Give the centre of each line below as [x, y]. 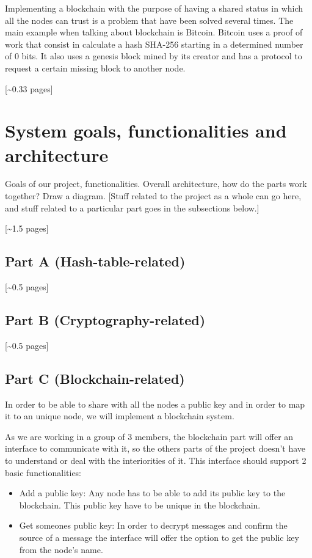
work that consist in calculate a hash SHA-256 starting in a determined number [154, 44]
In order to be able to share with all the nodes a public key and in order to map [155, 404]
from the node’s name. [61, 549]
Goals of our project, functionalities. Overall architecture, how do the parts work [156, 184]
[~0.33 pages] [29, 88]
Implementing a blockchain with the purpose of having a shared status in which [154, 8]
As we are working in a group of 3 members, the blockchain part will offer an [149, 436]
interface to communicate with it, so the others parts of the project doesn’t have [155, 448]
